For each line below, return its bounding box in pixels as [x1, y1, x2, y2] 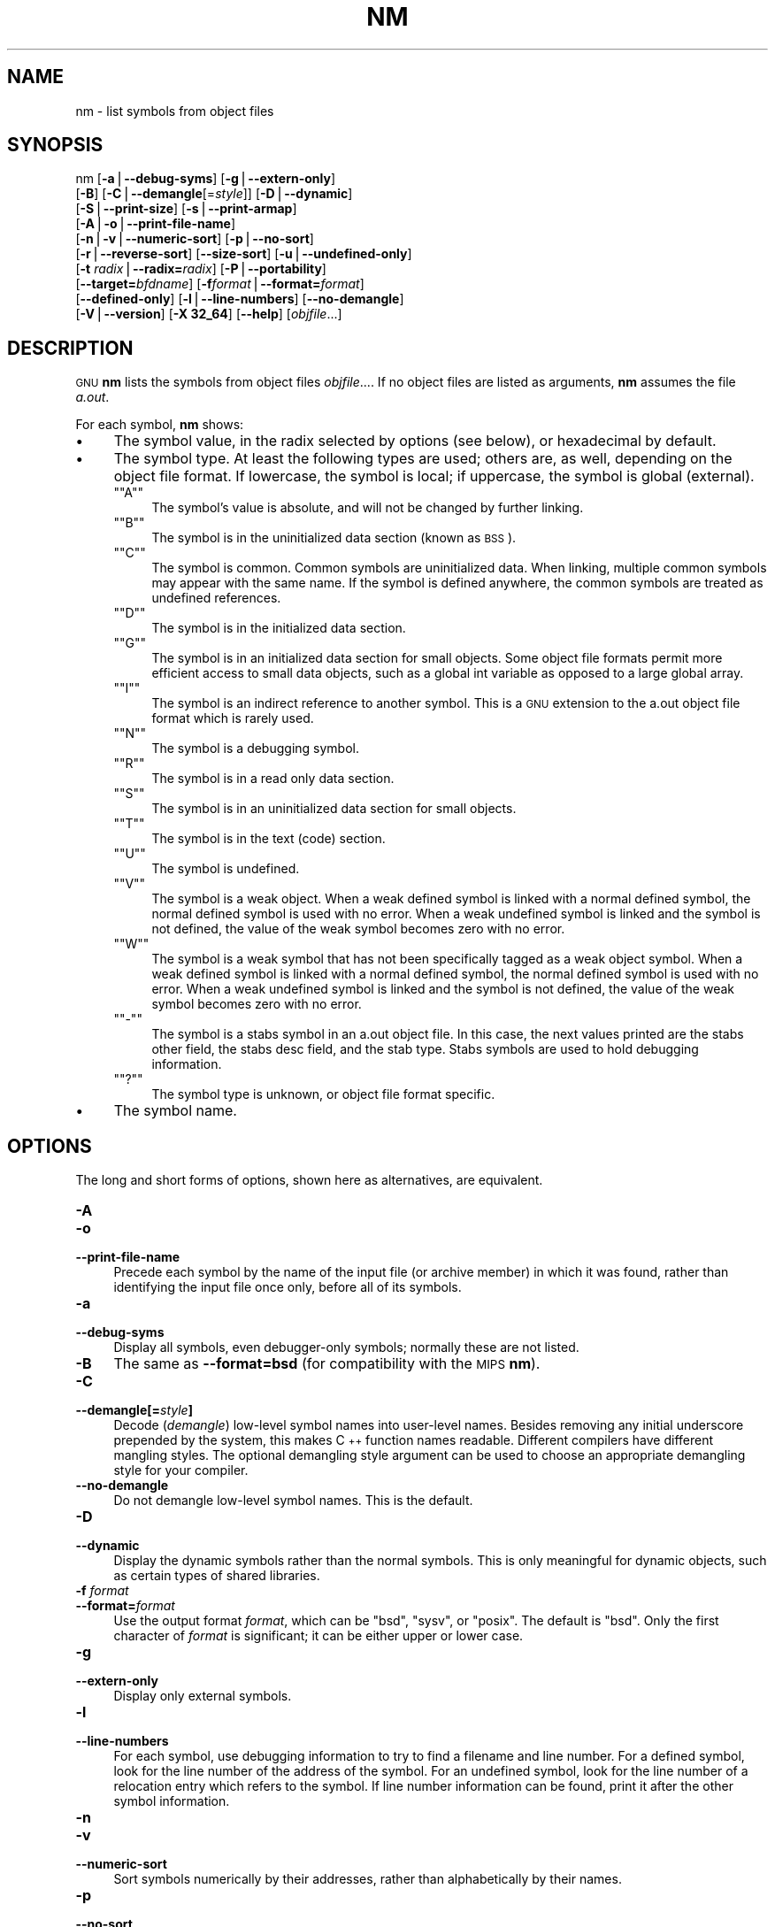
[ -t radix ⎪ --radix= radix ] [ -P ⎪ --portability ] [75, 261, 326, 277]
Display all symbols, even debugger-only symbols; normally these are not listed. [113, 1340, 579, 1355]
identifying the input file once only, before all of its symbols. [113, 1279, 462, 1295]
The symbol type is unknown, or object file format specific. [151, 1086, 495, 1102]
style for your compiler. [113, 1463, 249, 1478]
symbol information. [113, 1793, 230, 1809]
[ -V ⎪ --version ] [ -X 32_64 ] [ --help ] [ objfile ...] [75, 306, 342, 322]
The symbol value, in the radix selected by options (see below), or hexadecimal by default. [113, 432, 717, 450]
